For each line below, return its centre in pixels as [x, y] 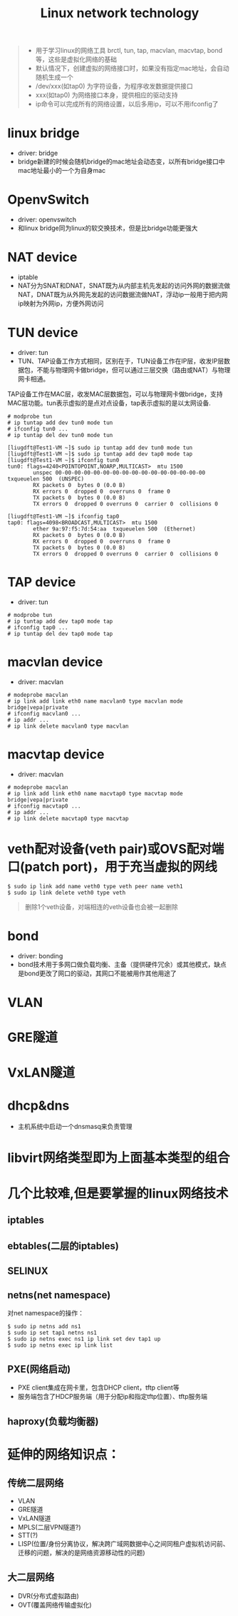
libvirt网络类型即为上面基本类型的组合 [119, 1158]
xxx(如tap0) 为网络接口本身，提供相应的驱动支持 [107, 95]
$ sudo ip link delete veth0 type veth [67, 893]
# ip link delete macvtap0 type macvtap [68, 818]
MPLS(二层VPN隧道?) [49, 1527]
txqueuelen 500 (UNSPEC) [46, 479]
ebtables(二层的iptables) [63, 1246]
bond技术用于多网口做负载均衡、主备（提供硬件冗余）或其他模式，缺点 [122, 964]
